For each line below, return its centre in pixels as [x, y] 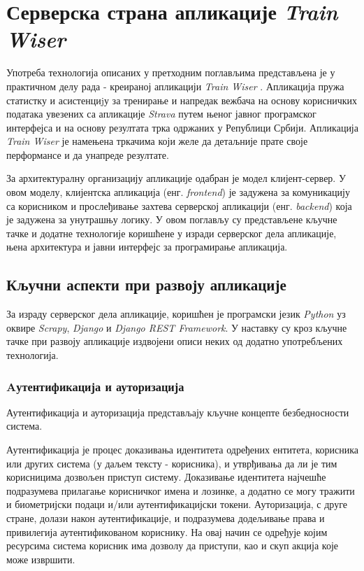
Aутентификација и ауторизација [95, 386]
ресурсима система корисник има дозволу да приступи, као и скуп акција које [173, 545]
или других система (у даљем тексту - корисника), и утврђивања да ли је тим [172, 463]
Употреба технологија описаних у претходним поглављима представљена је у [171, 72]
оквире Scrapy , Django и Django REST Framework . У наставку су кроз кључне [177, 327]
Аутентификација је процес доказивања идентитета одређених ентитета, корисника [183, 450]
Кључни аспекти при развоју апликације [146, 284]
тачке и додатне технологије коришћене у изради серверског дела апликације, [172, 233]
